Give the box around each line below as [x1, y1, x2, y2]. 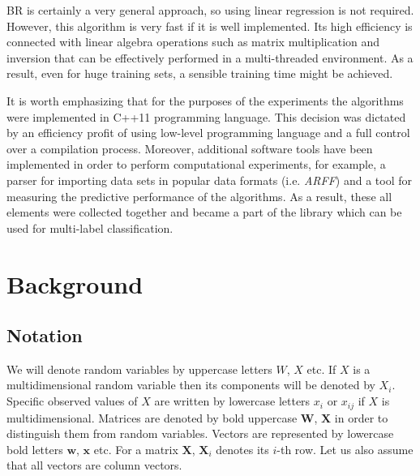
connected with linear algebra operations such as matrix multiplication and [6, 33, 380, 50]
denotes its [216, 440, 269, 457]
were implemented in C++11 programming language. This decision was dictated [6, 108, 406, 125]
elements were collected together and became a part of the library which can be [6, 204, 402, 221]
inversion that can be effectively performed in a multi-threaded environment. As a [6, 49, 414, 66]
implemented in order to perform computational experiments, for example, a [6, 156, 386, 173]
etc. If [306, 360, 336, 377]
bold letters [6, 440, 63, 457]
